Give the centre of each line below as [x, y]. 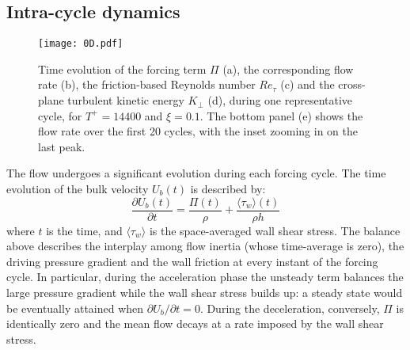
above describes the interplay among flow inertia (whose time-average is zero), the [205, 246]
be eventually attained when [75, 308]
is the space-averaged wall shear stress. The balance [275, 230]
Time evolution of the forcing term [122, 68]
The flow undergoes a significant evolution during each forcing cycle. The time [196, 173]
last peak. [62, 146]
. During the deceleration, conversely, [290, 308]
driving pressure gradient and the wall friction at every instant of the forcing [192, 261]
